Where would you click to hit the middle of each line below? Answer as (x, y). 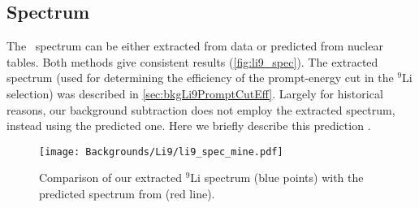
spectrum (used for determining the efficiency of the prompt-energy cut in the (200, 78)
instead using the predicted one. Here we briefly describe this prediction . (189, 126)
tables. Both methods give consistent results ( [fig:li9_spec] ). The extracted (192, 61)
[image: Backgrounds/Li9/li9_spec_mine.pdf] (161, 152)
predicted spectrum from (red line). (127, 194)
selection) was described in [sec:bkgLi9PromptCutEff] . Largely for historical (195, 93)
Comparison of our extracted (110, 178)
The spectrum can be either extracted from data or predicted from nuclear (195, 46)
